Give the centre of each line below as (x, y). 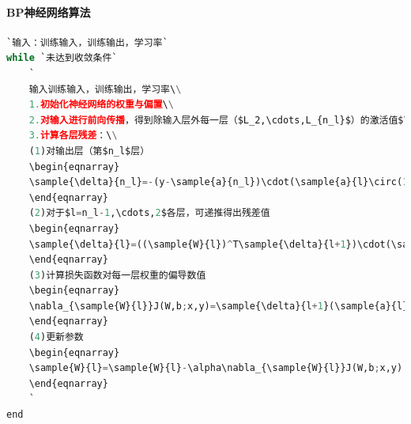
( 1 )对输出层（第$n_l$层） (89, 151)
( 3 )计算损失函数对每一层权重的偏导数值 (117, 275)
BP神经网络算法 (49, 11)
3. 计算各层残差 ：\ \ (73, 136)
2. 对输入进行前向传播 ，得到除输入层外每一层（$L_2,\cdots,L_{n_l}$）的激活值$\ (219, 120)
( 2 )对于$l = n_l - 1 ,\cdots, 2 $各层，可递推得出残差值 (149, 213)
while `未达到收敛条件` (62, 58)
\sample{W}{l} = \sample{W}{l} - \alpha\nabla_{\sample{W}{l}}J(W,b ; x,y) (216, 368)
